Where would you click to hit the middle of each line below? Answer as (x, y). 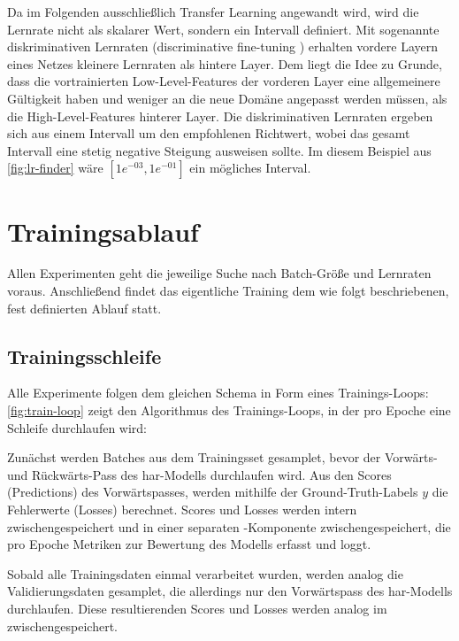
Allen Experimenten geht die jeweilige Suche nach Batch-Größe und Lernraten (219, 273)
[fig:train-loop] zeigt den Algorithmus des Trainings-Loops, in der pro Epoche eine (229, 410)
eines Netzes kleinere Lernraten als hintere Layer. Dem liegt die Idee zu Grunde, (225, 63)
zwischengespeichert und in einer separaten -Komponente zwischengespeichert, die (229, 526)
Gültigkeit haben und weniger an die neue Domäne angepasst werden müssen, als (227, 98)
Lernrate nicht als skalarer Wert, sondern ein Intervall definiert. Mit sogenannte (223, 29)
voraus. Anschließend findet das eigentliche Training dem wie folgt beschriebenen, (228, 291)
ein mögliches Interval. (250, 168)
